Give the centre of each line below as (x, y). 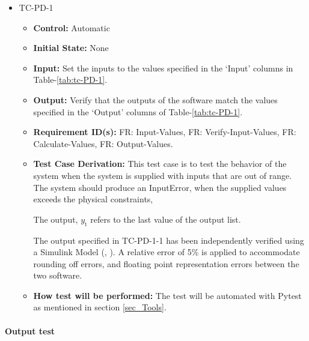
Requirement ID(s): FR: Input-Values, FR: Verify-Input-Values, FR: (165, 132)
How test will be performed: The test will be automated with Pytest (167, 295)
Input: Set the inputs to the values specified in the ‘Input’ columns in (163, 68)
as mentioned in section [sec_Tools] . (100, 307)
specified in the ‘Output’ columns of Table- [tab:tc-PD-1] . (138, 111)
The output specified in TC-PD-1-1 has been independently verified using (169, 240)
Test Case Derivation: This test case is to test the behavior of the (160, 164)
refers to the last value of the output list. (166, 219)
